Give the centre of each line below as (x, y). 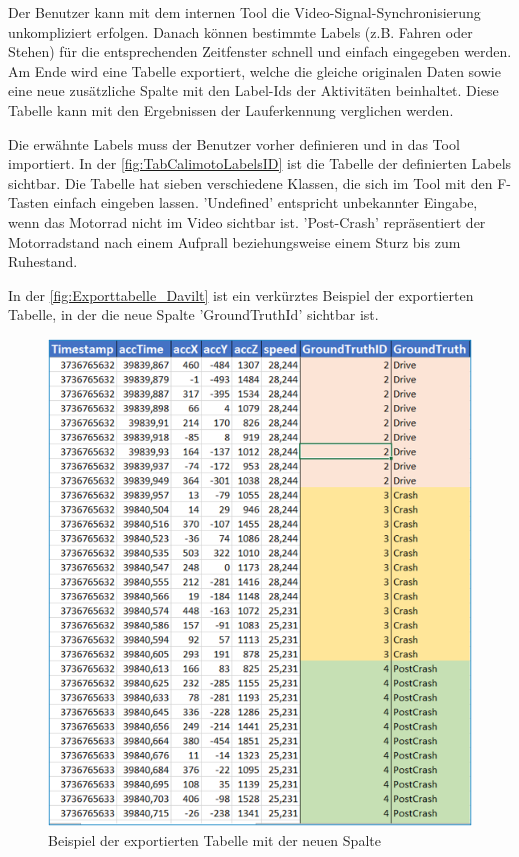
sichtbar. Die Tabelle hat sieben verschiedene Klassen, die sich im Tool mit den (250, 182)
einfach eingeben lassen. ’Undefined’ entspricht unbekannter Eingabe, (265, 202)
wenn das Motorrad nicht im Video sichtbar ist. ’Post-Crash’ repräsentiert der (247, 221)
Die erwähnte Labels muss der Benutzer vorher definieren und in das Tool (234, 143)
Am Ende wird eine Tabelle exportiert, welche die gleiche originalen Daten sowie (254, 70)
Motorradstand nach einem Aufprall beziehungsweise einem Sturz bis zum (234, 241)
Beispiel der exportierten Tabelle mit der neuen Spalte (214, 840)
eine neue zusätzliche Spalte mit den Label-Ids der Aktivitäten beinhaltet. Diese (253, 90)
